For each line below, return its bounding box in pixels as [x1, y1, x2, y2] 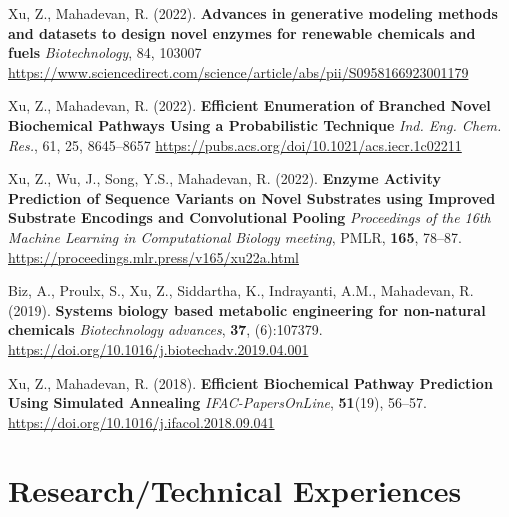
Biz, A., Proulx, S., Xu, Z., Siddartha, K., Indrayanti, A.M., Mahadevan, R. [8, 280, 474, 301]
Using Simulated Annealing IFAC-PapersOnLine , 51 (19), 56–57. [8, 392, 428, 413]
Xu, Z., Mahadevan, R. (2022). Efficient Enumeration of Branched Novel [8, 95, 491, 116]
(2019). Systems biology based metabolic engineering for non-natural [8, 299, 486, 320]
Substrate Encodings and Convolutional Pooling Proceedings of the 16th [8, 207, 491, 228]
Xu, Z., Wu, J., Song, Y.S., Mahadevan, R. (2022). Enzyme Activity [8, 168, 441, 189]
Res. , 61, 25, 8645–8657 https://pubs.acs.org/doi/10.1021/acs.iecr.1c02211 [8, 134, 462, 155]
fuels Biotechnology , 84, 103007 [8, 42, 202, 63]
